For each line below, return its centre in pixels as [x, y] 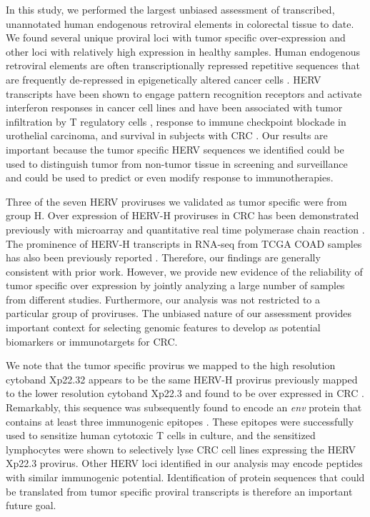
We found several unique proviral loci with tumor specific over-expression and [176, 37]
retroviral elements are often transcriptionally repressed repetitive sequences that [183, 65]
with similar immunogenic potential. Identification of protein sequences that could [185, 477]
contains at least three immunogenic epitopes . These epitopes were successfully [180, 421]
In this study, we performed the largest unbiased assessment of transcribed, [170, 9]
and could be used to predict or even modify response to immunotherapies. [170, 177]
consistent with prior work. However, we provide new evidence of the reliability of [184, 271]
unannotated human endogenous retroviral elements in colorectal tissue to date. [180, 23]
